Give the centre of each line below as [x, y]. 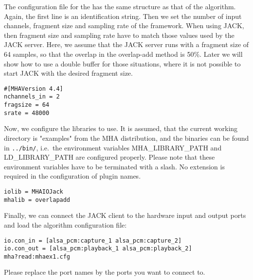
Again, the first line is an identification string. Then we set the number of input [123, 16]
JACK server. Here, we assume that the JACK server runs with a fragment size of [126, 44]
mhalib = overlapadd [37, 200]
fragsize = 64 [27, 105]
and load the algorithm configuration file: [65, 224]
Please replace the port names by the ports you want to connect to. [105, 272]
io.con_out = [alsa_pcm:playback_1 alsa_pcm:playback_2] [98, 249]
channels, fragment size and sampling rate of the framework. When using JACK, [124, 25]
